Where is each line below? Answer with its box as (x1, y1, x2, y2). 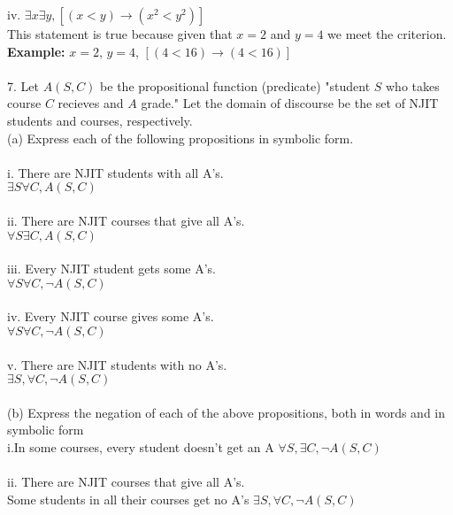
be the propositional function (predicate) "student (100, 76, 371, 95)
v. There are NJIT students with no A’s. (7, 355, 227, 373)
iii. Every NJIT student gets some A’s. (7, 259, 216, 278)
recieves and (58, 94, 124, 112)
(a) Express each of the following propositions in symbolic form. (7, 128, 354, 147)
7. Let (7, 76, 39, 95)
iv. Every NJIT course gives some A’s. (7, 307, 214, 326)
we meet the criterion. (327, 25, 447, 42)
